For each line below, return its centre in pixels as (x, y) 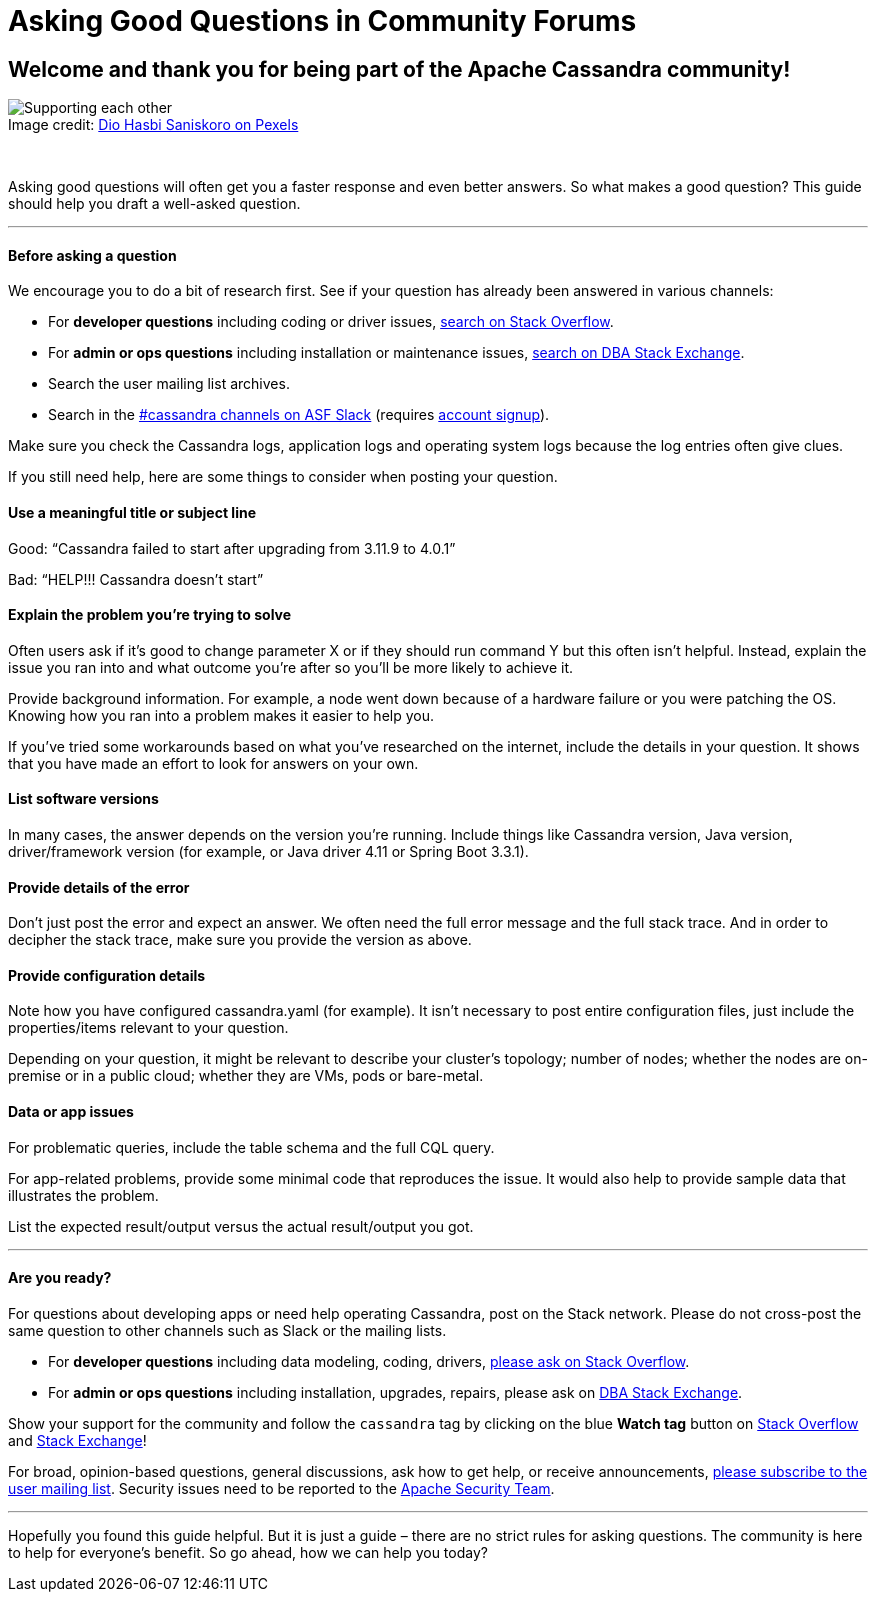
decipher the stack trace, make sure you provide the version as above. (240, 940)
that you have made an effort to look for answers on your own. (213, 763)
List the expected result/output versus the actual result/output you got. (241, 1226)
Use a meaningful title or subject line (132, 512)
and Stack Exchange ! (77, 1440)
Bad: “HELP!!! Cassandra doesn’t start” (136, 579)
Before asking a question (92, 255)
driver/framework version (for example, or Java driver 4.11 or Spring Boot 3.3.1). (268, 852)
